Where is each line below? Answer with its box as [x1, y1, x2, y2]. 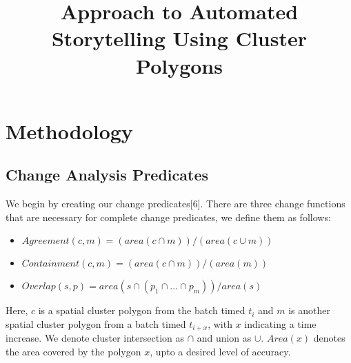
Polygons [136, 51, 223, 79]
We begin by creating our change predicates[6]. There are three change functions [6, 196, 345, 211]
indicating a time [244, 316, 317, 331]
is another [288, 303, 331, 318]
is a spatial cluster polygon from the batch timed [38, 303, 245, 318]
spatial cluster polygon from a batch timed [6, 316, 186, 331]
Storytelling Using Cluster [51, 24, 308, 52]
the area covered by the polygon [6, 344, 141, 358]
